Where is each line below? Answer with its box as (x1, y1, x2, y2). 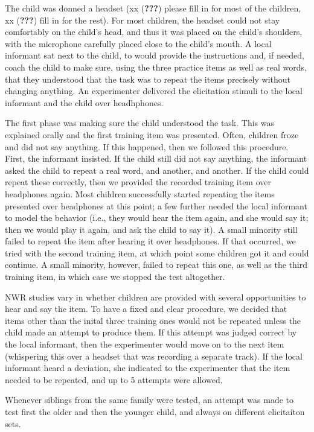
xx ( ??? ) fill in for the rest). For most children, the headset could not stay (5, 13, 280, 26)
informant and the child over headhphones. (5, 96, 164, 109)
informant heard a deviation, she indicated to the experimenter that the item (5, 361, 290, 374)
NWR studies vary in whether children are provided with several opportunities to (5, 290, 306, 303)
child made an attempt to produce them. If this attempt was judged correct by (5, 326, 297, 338)
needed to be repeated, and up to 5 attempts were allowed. (5, 373, 223, 386)
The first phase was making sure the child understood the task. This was (5, 116, 274, 129)
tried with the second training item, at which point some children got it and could (5, 246, 309, 259)
